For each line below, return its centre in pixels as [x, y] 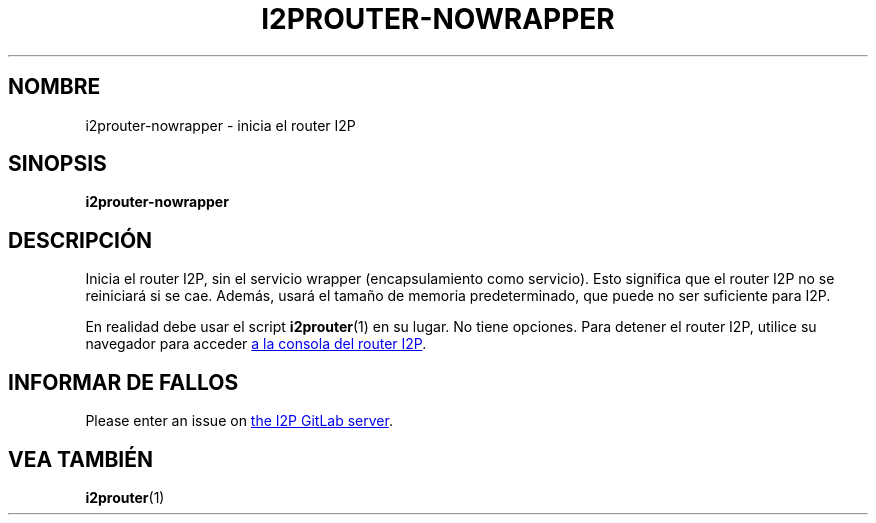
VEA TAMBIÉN [81, 459]
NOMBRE [54, 87]
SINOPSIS [57, 164]
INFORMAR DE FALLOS [123, 382]
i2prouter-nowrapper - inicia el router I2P [220, 125]
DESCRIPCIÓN [80, 240]
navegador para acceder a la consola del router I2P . [256, 344]
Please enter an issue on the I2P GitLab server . [239, 421]
